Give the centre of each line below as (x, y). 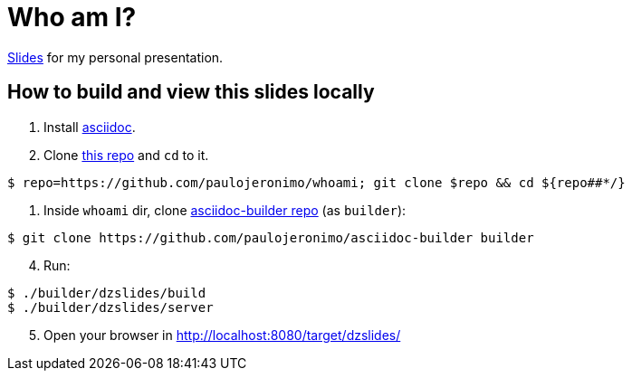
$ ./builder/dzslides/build (107, 293)
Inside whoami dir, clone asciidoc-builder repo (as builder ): (225, 210)
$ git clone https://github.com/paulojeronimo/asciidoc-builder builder (271, 237)
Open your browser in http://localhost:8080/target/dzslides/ (222, 335)
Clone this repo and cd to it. (126, 155)
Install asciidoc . (90, 127)
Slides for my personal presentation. (115, 57)
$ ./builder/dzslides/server (110, 307)
